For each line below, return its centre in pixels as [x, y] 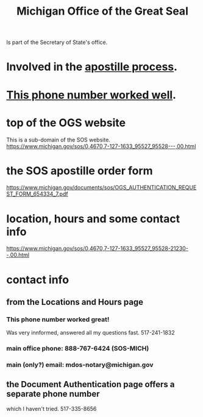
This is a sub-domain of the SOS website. [59, 140]
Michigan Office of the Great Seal [102, 11]
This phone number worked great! [58, 319]
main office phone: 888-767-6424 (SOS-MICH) [78, 349]
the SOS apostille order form [80, 170]
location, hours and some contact [93, 219]
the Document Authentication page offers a [91, 384]
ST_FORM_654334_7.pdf [37, 194]
